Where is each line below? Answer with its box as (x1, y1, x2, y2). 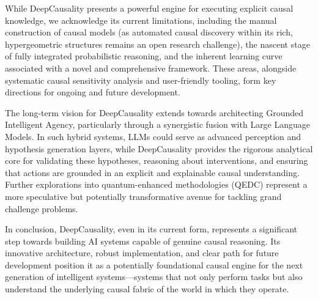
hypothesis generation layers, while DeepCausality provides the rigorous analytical (5, 142, 313, 155)
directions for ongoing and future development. (5, 86, 180, 98)
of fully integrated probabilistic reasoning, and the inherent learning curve (5, 50, 283, 62)
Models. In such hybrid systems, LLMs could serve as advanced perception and (5, 130, 301, 142)
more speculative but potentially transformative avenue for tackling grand (5, 190, 282, 202)
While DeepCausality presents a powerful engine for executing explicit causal (5, 2, 294, 14)
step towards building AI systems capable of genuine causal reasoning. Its (5, 234, 281, 247)
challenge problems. (5, 202, 78, 215)
